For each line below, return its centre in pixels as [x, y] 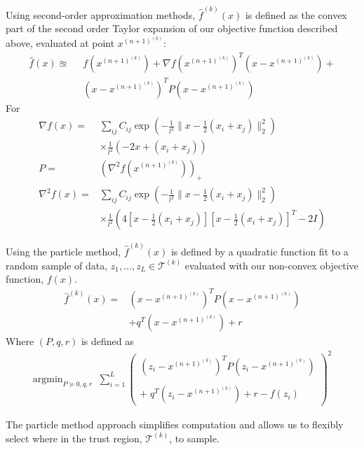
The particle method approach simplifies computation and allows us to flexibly [175, 424]
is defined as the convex [296, 14]
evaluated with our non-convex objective [271, 265]
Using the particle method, [63, 252]
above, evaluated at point [60, 43]
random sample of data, [57, 265]
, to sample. [194, 438]
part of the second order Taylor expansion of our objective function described [172, 28]
